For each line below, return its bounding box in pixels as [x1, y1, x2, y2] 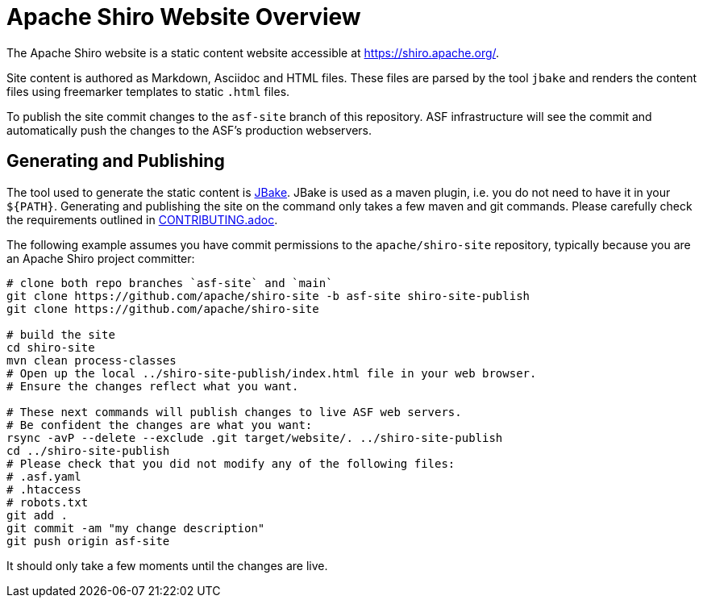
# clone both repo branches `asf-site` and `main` [6, 276, 333, 290]
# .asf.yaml [6, 469, 81, 483]
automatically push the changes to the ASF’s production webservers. [6, 123, 372, 137]
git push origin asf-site [6, 534, 170, 548]
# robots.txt [6, 495, 89, 509]
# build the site [6, 327, 115, 341]
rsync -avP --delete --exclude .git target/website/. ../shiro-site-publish [6, 431, 503, 444]
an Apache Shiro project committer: [6, 251, 195, 265]
